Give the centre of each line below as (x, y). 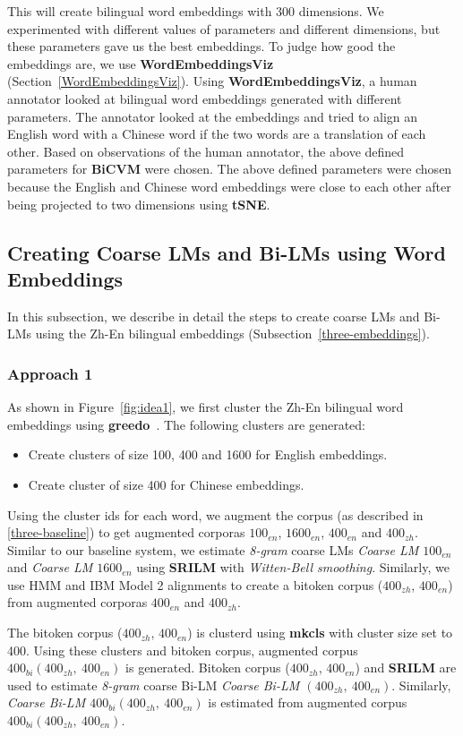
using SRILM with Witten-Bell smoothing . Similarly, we (293, 567)
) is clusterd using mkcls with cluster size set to (320, 633)
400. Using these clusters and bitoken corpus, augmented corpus (183, 650)
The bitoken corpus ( (65, 633)
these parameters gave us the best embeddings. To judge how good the (201, 46)
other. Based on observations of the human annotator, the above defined (206, 151)
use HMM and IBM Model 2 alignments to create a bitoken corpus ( (195, 584)
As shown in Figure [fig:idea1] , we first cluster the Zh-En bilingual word (206, 407)
